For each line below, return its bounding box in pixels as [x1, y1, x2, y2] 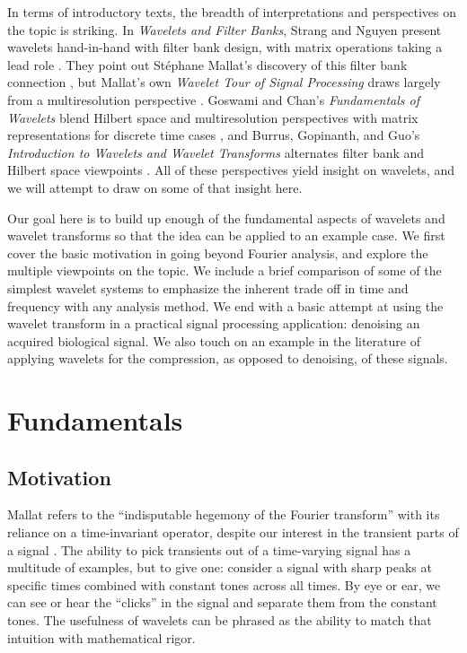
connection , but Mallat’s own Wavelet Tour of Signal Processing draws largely [7, 73, 441, 91]
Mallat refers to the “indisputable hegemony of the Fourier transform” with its [7, 505, 440, 524]
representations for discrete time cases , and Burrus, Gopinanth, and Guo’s [7, 126, 420, 144]
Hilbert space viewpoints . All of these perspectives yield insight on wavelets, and [7, 161, 454, 179]
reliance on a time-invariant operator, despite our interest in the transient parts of [7, 523, 459, 542]
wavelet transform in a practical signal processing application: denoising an [7, 314, 420, 333]
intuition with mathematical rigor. [7, 628, 196, 647]
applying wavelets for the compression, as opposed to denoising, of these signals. [7, 349, 448, 368]
